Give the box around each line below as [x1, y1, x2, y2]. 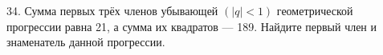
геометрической [276, 2, 353, 18]
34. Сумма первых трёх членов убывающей [6, 2, 218, 18]
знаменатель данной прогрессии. [6, 33, 165, 50]
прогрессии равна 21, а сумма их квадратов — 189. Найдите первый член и [6, 18, 377, 34]
